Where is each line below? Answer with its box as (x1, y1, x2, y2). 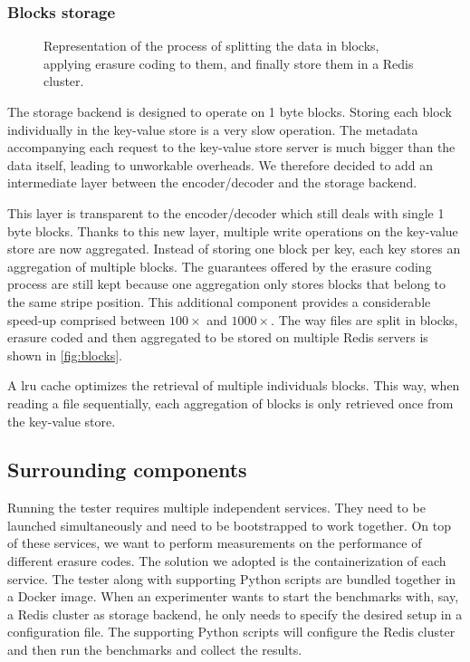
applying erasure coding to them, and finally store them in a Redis (43, 53, 414, 72)
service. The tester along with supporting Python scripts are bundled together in (7, 569, 456, 588)
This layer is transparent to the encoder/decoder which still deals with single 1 (7, 203, 445, 222)
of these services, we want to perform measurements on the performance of (7, 533, 422, 552)
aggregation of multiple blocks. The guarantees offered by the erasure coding (7, 256, 432, 275)
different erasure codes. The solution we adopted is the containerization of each (7, 552, 446, 571)
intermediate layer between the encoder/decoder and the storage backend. (7, 173, 417, 192)
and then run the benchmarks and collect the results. (7, 640, 302, 659)
